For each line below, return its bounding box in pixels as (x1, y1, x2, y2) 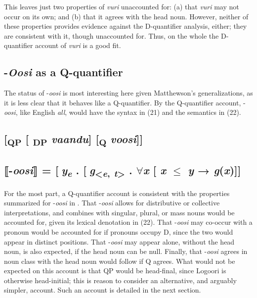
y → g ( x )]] (188, 162, 241, 178)
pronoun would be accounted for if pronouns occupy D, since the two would (4, 226, 233, 237)
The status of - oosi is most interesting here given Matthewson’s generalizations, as (4, 88, 253, 98)
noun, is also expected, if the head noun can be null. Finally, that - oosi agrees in (4, 246, 248, 256)
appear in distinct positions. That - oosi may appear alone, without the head (4, 236, 235, 247)
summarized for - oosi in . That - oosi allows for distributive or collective (4, 198, 220, 208)
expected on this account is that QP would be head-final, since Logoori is (4, 265, 226, 276)
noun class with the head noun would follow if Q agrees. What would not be (4, 255, 235, 266)
